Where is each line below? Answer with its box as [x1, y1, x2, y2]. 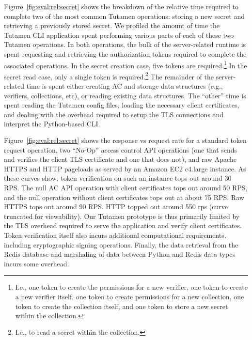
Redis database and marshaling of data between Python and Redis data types [4, 249, 236, 259]
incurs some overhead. [4, 258, 69, 268]
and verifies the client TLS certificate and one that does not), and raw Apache [4, 154, 236, 164]
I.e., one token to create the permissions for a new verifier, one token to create [15, 282, 248, 292]
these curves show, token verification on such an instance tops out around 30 [4, 173, 232, 183]
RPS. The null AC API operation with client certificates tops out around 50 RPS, [4, 183, 248, 192]
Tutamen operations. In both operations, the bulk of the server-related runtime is [4, 39, 246, 49]
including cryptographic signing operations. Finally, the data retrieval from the [4, 239, 238, 249]
